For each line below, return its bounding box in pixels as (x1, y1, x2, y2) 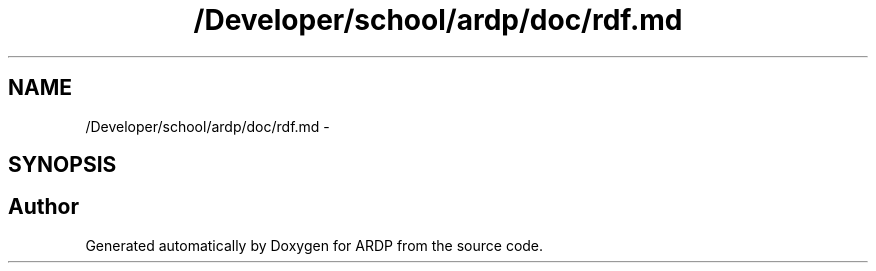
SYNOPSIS (8, 152, 117, 178)
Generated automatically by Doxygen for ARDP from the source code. (85, 236, 544, 254)
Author (8, 194, 79, 220)
